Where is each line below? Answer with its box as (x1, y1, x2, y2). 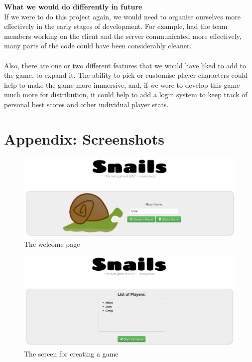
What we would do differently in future (4, 1, 142, 11)
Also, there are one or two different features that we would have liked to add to (4, 60, 247, 70)
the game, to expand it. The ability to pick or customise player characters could (4, 70, 248, 80)
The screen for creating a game (24, 348, 119, 359)
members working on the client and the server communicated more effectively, (4, 30, 242, 41)
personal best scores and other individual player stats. (4, 99, 169, 109)
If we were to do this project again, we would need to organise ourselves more (4, 11, 241, 21)
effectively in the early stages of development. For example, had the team (4, 21, 228, 31)
